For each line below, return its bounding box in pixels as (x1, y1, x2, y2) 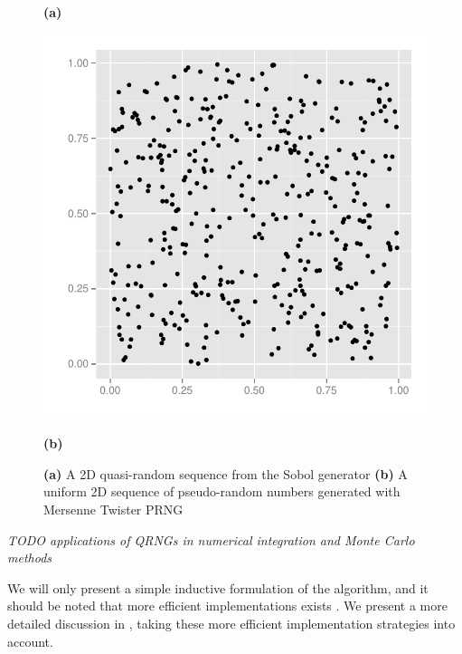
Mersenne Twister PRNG (43, 499, 184, 518)
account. (7, 631, 53, 650)
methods (7, 548, 52, 567)
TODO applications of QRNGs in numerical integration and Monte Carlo (7, 530, 415, 549)
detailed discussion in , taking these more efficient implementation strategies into (7, 613, 456, 632)
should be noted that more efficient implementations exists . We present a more (7, 596, 448, 615)
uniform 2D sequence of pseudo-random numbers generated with (43, 482, 401, 501)
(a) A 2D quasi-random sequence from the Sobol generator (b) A (43, 464, 408, 483)
